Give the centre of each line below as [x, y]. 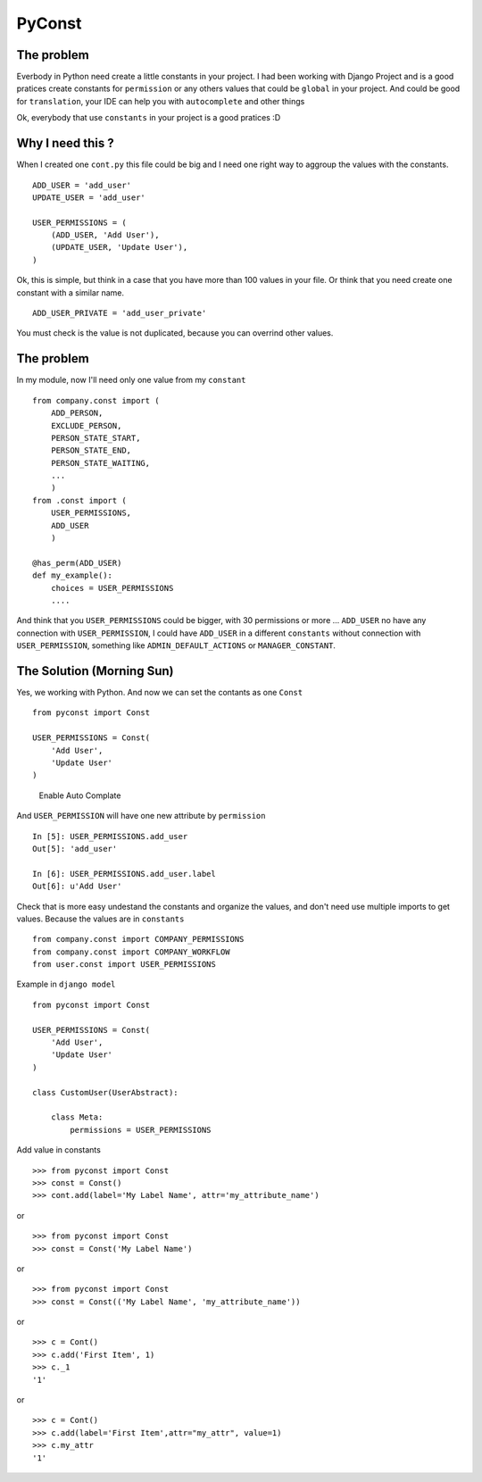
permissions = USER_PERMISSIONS [141, 1130]
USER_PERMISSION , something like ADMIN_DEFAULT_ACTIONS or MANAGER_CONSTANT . [176, 645]
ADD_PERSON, [77, 413]
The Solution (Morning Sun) [95, 671]
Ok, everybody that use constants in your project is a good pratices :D [149, 118]
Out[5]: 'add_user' [75, 849]
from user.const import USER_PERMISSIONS [124, 965]
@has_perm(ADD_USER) [77, 563]
